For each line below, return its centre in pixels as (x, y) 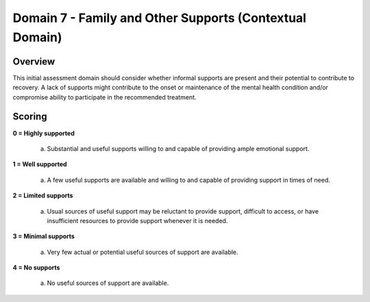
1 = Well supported (40, 164)
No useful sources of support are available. (108, 283)
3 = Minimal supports (44, 236)
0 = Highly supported (44, 133)
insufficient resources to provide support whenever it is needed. (137, 220)
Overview (34, 61)
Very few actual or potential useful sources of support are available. (143, 252)
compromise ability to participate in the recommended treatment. (104, 97)
